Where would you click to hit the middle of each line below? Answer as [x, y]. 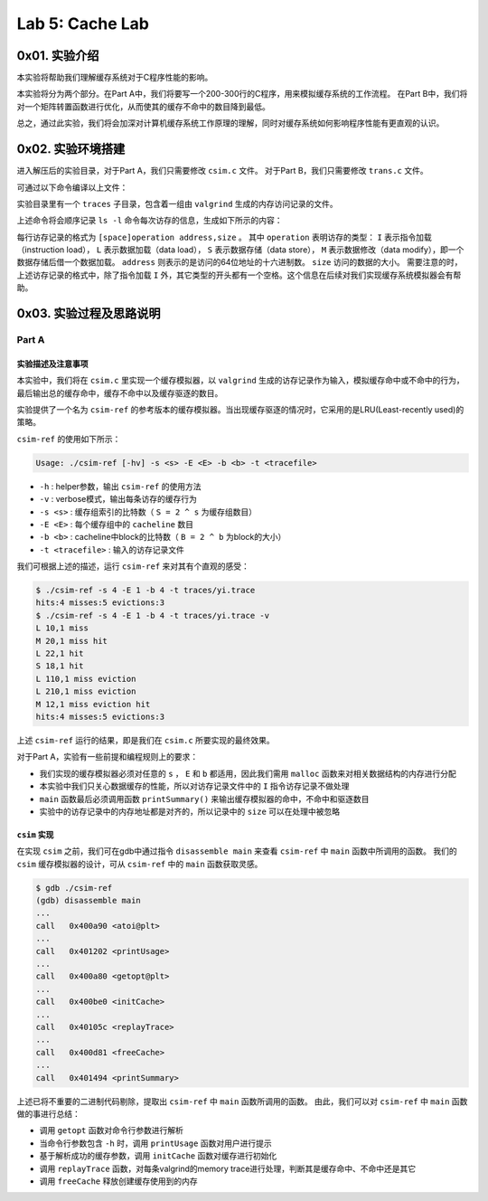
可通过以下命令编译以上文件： [72, 187]
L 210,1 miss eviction [86, 691]
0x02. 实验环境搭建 [71, 149]
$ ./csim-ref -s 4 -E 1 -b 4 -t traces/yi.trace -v [153, 615]
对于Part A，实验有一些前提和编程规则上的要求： [108, 757]
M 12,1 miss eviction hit [93, 704]
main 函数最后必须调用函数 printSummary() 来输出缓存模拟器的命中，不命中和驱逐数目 [204, 799]
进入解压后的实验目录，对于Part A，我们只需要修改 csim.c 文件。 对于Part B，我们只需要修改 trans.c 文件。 [222, 171]
